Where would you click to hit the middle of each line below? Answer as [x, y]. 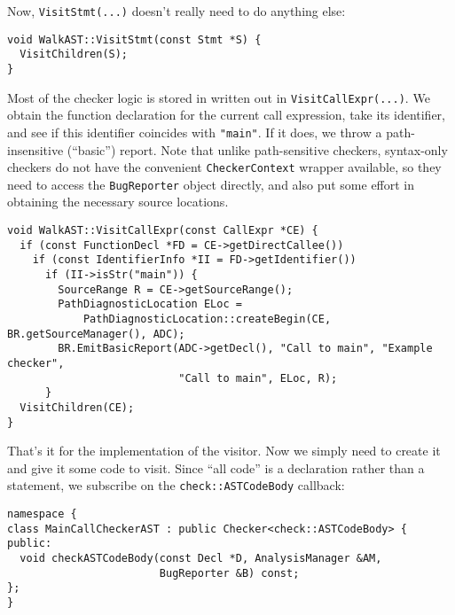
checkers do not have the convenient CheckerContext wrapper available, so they [224, 167]
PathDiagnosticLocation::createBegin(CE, [207, 319]
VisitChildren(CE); [77, 407]
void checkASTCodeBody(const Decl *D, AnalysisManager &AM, [201, 559]
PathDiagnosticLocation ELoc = [150, 304]
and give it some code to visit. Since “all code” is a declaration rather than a [216, 467]
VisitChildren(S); [74, 54]
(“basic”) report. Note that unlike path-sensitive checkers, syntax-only [257, 149]
